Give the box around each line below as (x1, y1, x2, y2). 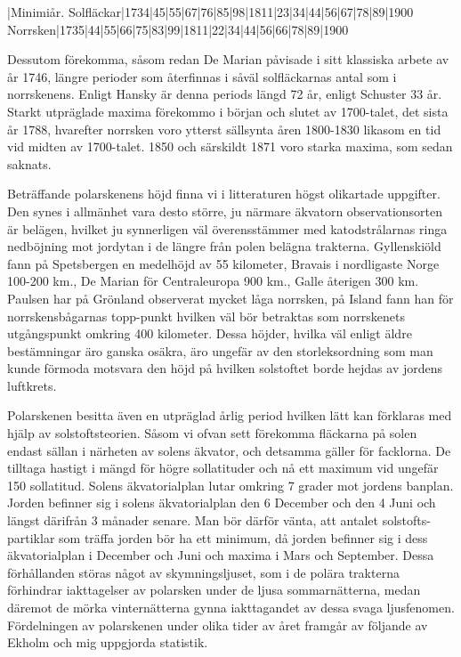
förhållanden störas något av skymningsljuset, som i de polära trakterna (7, 563, 400, 581)
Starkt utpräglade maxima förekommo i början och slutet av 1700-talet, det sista (7, 101, 449, 120)
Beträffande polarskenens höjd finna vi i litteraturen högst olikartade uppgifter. (7, 184, 441, 203)
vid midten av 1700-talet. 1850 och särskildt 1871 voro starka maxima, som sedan (7, 137, 453, 156)
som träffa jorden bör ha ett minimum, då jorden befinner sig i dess (59, 528, 428, 547)
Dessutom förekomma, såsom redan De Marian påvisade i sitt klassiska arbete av (7, 50, 449, 69)
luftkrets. (7, 376, 57, 394)
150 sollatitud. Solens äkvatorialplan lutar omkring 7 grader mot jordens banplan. (7, 475, 454, 494)
